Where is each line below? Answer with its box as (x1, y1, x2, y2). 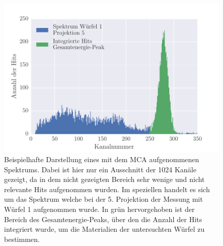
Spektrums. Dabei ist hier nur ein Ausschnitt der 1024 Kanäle (4, 164, 197, 174)
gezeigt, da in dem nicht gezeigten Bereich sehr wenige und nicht (4, 174, 205, 184)
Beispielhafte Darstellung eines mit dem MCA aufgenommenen (4, 154, 199, 165)
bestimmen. (4, 233, 40, 244)
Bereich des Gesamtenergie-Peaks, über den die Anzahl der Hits (4, 213, 202, 224)
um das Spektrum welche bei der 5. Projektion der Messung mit (4, 194, 203, 204)
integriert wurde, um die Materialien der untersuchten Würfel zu (4, 224, 205, 234)
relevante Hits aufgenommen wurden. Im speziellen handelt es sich (4, 183, 210, 194)
